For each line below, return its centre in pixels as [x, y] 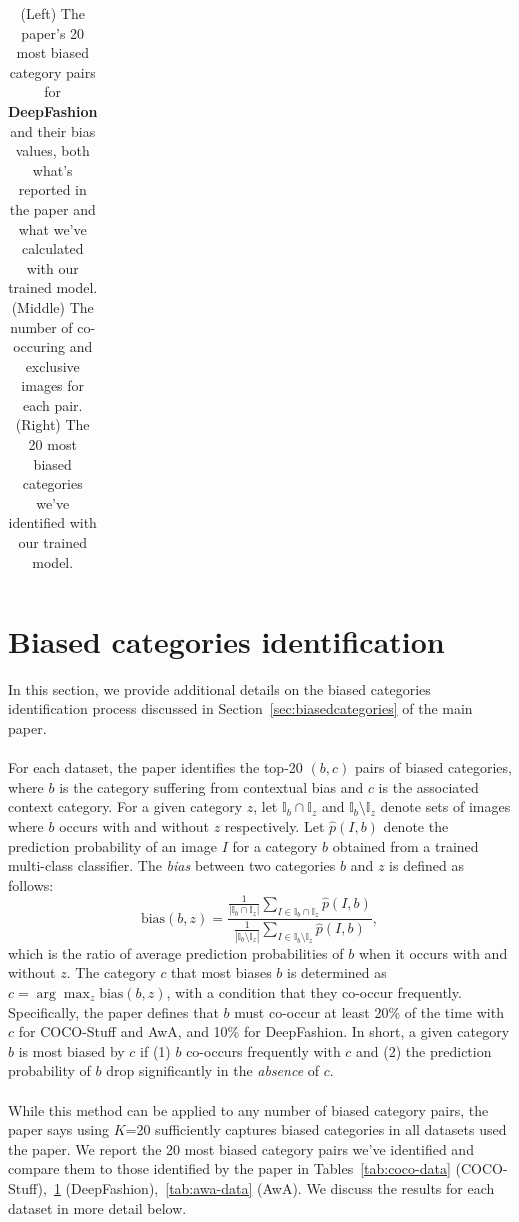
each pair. [52, 404]
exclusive [52, 365]
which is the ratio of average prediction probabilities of [176, 952]
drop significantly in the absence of [213, 1070]
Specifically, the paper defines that [113, 1011]
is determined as [337, 972]
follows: [31, 884]
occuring [39, 346]
